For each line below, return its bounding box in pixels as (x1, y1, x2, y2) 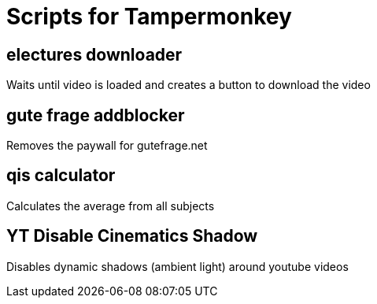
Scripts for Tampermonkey (6, 3, 292, 30)
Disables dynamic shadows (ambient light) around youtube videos (6, 259, 349, 273)
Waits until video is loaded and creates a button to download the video (6, 78, 371, 92)
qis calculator (6, 165, 116, 186)
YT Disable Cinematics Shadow (6, 226, 258, 247)
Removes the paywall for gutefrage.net (6, 139, 208, 153)
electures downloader (6, 44, 183, 65)
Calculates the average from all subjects (6, 198, 215, 213)
